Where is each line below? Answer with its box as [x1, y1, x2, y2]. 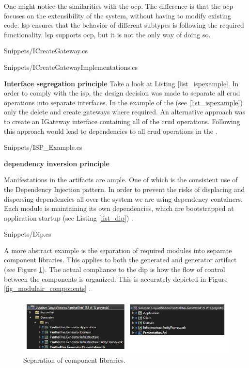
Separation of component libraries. [23, 355, 125, 365]
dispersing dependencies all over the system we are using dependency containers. [4, 193, 243, 204]
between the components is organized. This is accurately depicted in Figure [4, 273, 228, 284]
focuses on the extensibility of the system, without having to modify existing [4, 10, 232, 20]
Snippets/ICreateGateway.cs [4, 46, 88, 56]
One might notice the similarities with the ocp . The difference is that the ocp [4, 1, 233, 11]
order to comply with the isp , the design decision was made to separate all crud [4, 88, 240, 98]
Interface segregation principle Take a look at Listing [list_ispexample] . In [4, 78, 239, 88]
